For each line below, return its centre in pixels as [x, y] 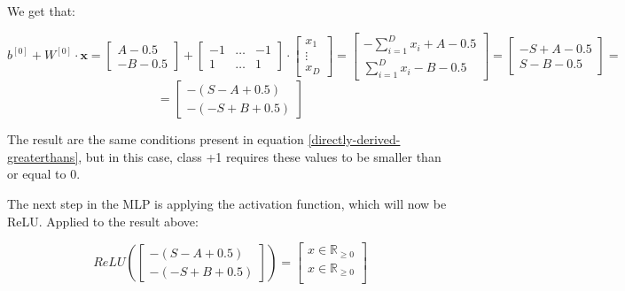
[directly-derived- [354, 139]
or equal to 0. [44, 174]
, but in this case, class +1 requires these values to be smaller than [260, 156]
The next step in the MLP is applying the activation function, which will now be [227, 204]
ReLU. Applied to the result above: [103, 221]
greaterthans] [43, 156]
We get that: [41, 11]
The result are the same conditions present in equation [156, 139]
